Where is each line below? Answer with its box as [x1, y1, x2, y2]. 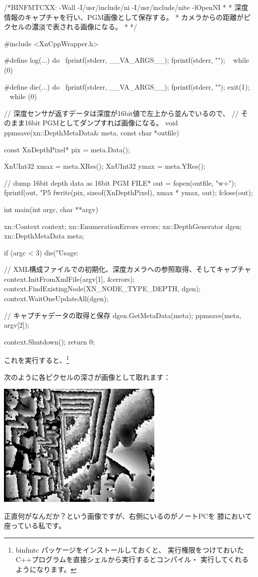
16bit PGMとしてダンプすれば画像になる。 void [24, 117, 178, 128]
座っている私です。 [4, 520, 65, 531]
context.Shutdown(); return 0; [4, 336, 95, 346]
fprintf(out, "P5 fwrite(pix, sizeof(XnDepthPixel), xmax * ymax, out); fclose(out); [4, 187, 253, 198]
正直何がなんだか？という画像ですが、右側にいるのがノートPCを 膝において [4, 510, 252, 521]
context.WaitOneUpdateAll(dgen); [4, 293, 109, 304]
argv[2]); [4, 320, 30, 330]
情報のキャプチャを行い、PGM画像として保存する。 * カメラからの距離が [4, 11, 244, 22]
